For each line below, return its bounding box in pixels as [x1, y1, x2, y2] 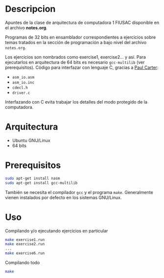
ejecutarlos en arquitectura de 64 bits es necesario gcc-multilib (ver [5, 59, 145, 65]
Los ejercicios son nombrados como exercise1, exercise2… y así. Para [5, 54, 146, 60]
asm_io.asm [12, 75, 35, 80]
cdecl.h [12, 85, 28, 90]
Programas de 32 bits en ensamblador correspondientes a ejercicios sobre [5, 34, 156, 40]
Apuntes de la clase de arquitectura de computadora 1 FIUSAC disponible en [5, 20, 160, 25]
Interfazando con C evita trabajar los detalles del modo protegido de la [5, 99, 148, 105]
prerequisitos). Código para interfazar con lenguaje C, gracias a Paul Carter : [5, 64, 159, 70]
